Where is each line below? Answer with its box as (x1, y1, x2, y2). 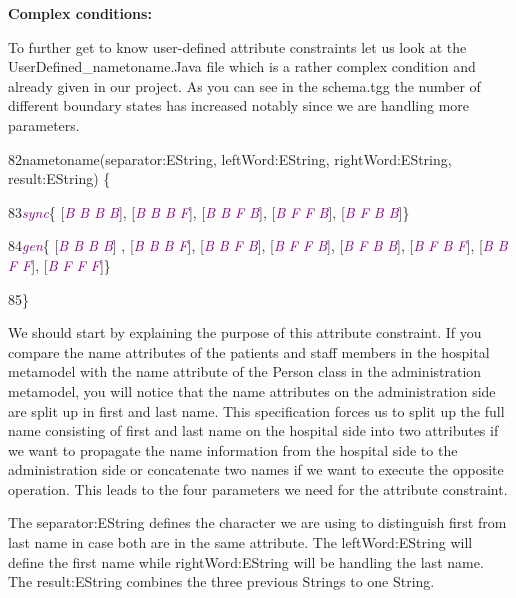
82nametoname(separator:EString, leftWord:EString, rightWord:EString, (8, 148, 452, 169)
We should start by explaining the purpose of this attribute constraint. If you (8, 322, 482, 343)
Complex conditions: (8, 3, 152, 23)
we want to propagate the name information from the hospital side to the (8, 439, 458, 460)
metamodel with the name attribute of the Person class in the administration (8, 361, 482, 382)
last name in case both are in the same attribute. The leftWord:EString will (8, 532, 473, 553)
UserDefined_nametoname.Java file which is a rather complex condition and (8, 56, 476, 77)
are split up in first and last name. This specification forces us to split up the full (8, 400, 505, 421)
